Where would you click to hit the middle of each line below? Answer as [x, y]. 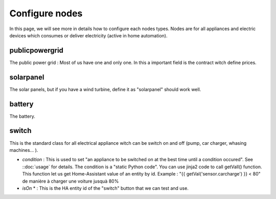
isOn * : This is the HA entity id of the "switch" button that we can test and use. [105, 188]
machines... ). [24, 150]
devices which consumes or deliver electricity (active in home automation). [88, 35]
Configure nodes [46, 13]
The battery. [22, 116]
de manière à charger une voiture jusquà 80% [71, 181]
